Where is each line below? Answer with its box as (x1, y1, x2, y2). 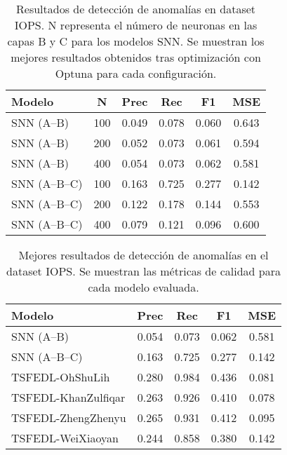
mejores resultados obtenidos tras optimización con (11, 49, 261, 65)
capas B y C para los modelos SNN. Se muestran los (7, 33, 265, 49)
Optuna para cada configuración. (55, 65, 217, 81)
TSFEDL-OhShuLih (11, 369, 110, 385)
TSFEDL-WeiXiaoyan (11, 430, 119, 446)
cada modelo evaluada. (88, 279, 199, 295)
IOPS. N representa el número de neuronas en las (14, 17, 258, 33)
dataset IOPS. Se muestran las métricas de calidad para (6, 263, 281, 279)
